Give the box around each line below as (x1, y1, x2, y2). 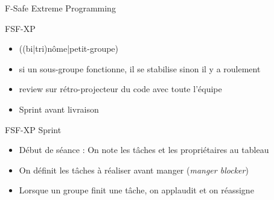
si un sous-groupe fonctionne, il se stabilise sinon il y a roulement (19, 62, 261, 75)
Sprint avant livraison (19, 102, 99, 115)
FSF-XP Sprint (5, 123, 62, 136)
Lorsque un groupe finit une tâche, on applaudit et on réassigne (19, 184, 254, 196)
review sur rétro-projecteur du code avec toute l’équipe (19, 83, 222, 95)
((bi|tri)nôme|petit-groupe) (19, 42, 119, 55)
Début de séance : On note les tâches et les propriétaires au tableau (19, 143, 269, 156)
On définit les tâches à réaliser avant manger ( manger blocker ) (19, 163, 249, 176)
